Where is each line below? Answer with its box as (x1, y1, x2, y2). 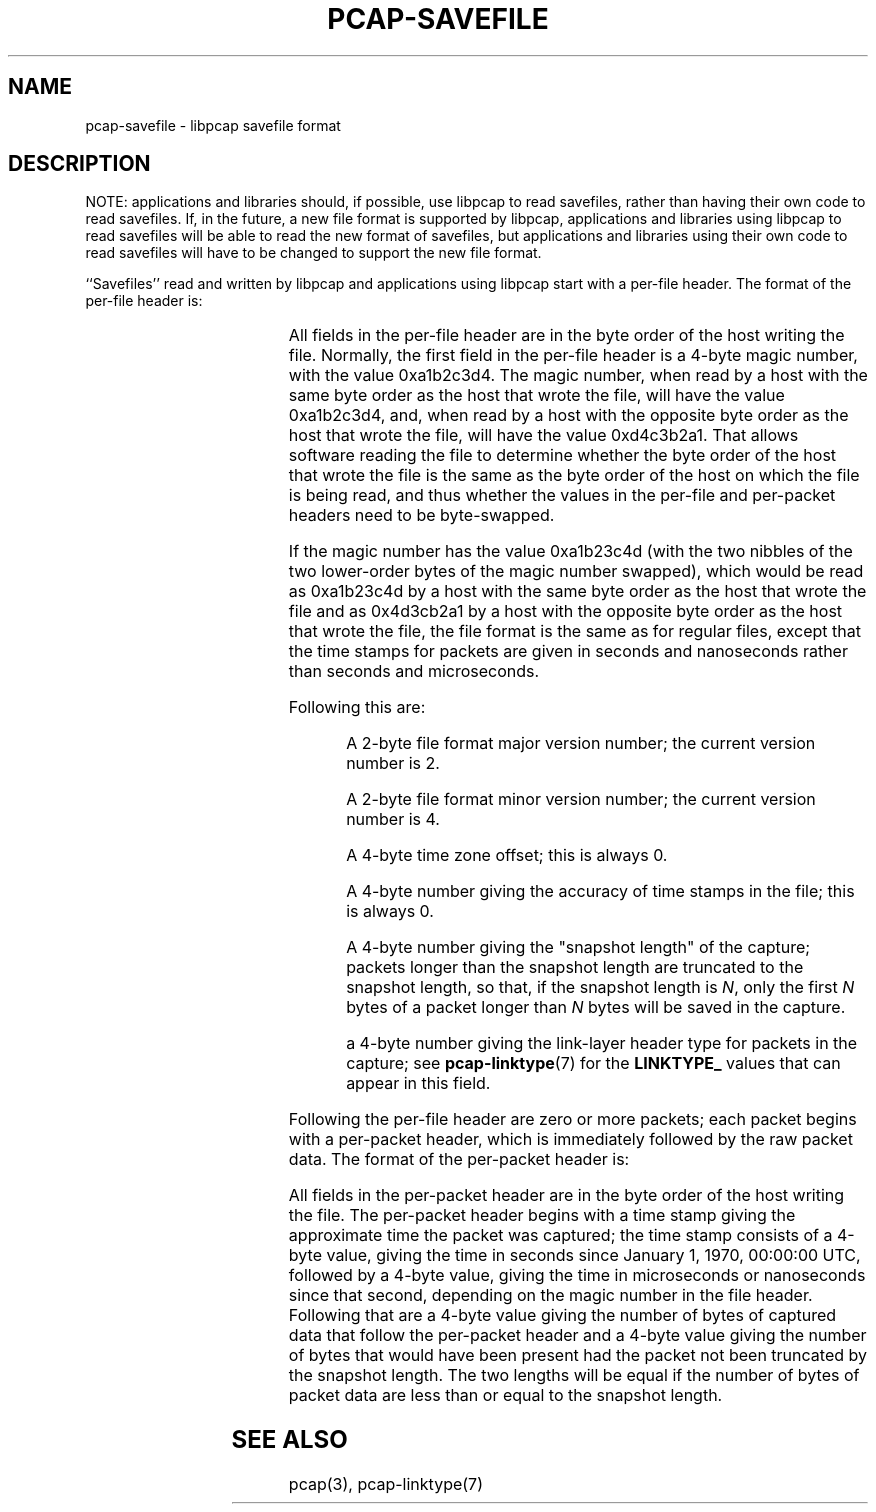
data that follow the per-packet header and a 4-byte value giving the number (288, 1325, 867, 1346)
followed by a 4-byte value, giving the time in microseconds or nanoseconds (288, 1265, 866, 1286)
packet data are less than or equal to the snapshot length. (288, 1385, 723, 1406)
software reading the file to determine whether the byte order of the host (288, 445, 837, 466)
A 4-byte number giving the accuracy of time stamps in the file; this (346, 881, 855, 902)
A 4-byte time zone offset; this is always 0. (346, 845, 668, 866)
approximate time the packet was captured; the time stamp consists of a (288, 1225, 833, 1246)
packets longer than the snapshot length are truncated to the (346, 957, 804, 978)
